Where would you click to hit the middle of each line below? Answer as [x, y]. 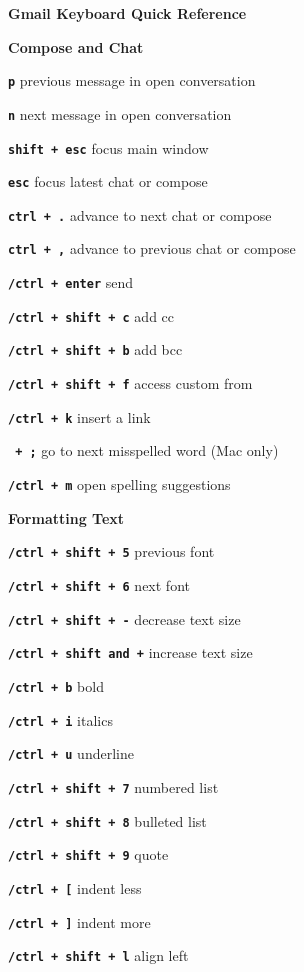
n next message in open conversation [120, 113]
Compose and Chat [76, 46]
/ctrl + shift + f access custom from [130, 383]
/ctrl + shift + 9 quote [88, 854]
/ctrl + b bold [56, 685]
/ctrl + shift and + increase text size [130, 652]
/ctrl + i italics [60, 719]
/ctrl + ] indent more [79, 921]
